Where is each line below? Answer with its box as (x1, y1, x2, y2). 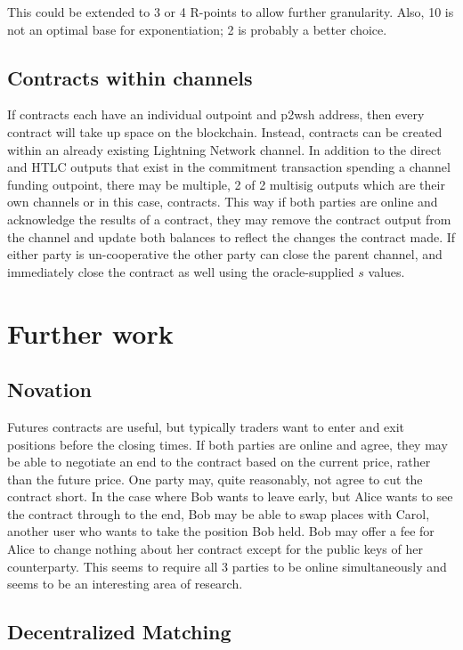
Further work (7, 314, 174, 351)
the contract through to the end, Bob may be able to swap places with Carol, (7, 504, 430, 523)
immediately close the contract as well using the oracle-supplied (7, 262, 354, 280)
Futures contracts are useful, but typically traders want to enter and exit (7, 417, 405, 435)
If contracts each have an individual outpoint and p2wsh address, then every (7, 105, 425, 124)
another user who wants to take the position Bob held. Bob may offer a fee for (7, 522, 435, 540)
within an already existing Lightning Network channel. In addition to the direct (7, 140, 442, 158)
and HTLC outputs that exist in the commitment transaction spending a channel (7, 158, 451, 176)
